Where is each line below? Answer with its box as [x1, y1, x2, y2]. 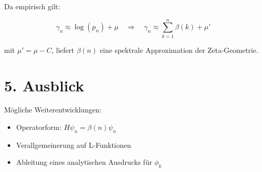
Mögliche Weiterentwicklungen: [4, 104, 102, 115]
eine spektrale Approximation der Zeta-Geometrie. [99, 44, 258, 55]
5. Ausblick [4, 74, 84, 95]
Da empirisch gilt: [4, 1, 61, 11]
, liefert [51, 44, 74, 55]
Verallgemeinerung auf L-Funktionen [16, 139, 131, 150]
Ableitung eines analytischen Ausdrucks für [16, 157, 152, 167]
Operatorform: [16, 122, 62, 132]
